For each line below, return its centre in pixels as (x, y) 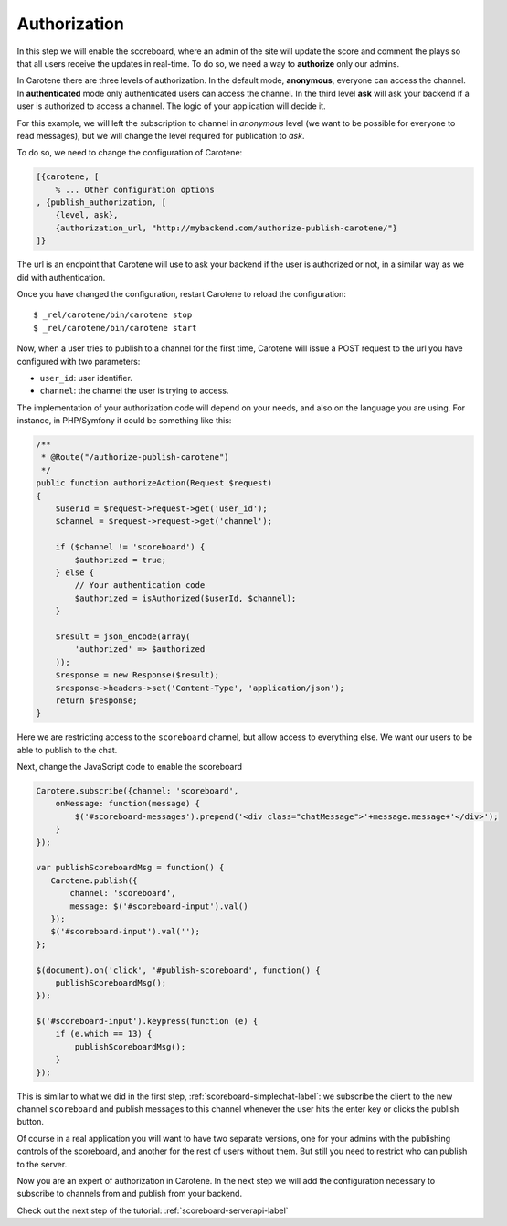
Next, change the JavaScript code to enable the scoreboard (129, 767)
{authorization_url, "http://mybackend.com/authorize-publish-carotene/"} (226, 228)
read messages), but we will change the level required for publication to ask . (161, 135)
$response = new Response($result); (137, 675)
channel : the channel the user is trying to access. (134, 391)
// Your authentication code (140, 586)
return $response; (96, 700)
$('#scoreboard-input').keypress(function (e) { (147, 1021)
